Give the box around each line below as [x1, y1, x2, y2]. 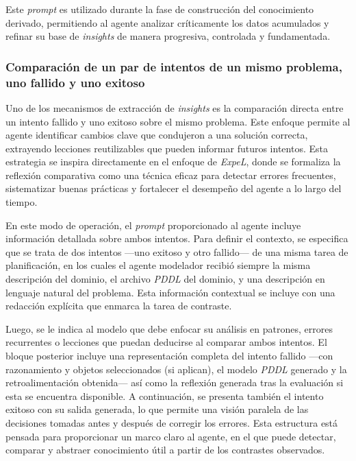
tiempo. [5, 195, 38, 209]
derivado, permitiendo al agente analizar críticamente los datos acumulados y [5, 15, 329, 29]
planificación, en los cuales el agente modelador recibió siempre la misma [5, 258, 311, 272]
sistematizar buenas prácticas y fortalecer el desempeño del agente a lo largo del [5, 181, 342, 196]
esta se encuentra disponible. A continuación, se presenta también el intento [5, 388, 324, 403]
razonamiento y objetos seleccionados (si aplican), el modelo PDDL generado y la [5, 362, 347, 376]
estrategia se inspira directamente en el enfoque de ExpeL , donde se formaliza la [5, 154, 341, 169]
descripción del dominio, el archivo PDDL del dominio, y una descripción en [5, 272, 325, 286]
